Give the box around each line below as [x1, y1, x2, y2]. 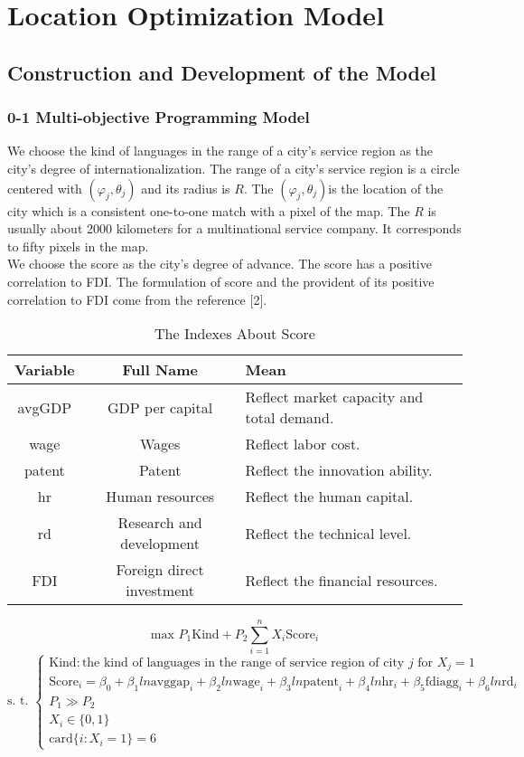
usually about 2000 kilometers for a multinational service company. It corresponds [7, 219, 462, 238]
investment [126, 580, 194, 601]
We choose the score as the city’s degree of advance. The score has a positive [7, 254, 432, 273]
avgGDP [17, 396, 72, 418]
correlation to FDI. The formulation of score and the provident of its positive [7, 271, 435, 290]
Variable [14, 359, 75, 381]
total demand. [245, 407, 334, 429]
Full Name [122, 359, 198, 381]
